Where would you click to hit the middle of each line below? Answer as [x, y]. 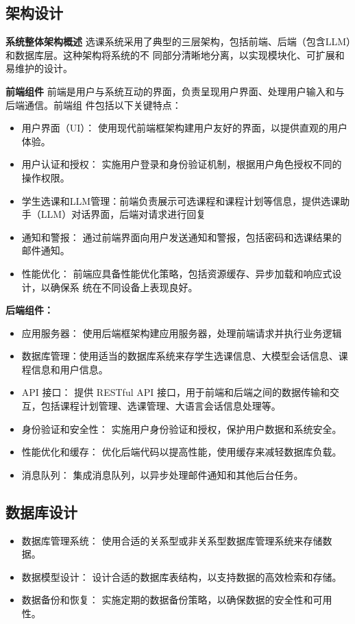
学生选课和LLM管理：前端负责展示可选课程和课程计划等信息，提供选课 [181, 200]
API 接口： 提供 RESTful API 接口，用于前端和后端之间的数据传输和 [175, 392]
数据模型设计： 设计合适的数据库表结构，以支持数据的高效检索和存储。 [182, 576]
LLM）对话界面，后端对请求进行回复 [123, 214]
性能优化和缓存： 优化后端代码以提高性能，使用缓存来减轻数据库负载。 [182, 452]
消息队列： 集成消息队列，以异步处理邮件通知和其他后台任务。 [162, 474]
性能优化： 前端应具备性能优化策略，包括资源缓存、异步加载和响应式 [177, 273]
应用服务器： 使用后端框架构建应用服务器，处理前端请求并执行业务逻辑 [182, 333]
